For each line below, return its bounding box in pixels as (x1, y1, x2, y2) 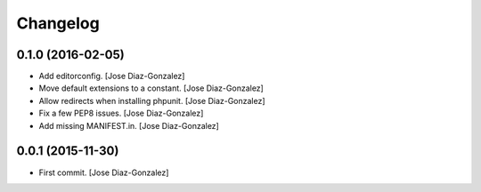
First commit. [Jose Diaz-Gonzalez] (38, 167, 169, 178)
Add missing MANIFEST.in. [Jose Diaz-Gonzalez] (38, 120, 220, 131)
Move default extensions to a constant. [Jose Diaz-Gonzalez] (38, 83, 265, 93)
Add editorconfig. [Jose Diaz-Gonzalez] (38, 71, 185, 82)
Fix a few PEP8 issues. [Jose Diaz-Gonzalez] (38, 108, 204, 119)
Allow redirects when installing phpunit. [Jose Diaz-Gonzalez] (38, 95, 266, 106)
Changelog (16, 13, 100, 33)
